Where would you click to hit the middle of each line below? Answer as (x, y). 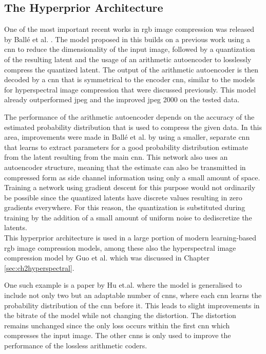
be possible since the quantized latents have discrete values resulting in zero (123, 197)
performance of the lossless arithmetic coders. (76, 346)
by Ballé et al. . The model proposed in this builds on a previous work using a (127, 39)
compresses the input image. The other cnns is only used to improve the (118, 335)
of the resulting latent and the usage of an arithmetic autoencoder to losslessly (128, 59)
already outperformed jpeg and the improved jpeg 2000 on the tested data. (122, 99)
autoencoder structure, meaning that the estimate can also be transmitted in (125, 167)
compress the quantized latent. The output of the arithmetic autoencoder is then (131, 69)
